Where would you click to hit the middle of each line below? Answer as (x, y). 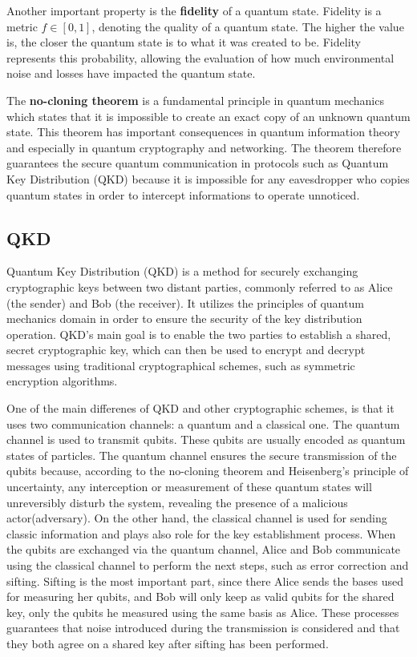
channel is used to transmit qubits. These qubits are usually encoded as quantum (206, 439)
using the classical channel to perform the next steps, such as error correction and (208, 565)
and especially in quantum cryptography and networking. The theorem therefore (204, 147)
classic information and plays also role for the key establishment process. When (201, 533)
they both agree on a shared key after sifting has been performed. (168, 643)
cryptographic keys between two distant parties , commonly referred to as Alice (200, 286)
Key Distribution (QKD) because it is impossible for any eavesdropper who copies (208, 178)
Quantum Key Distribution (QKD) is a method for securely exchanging (182, 271)
